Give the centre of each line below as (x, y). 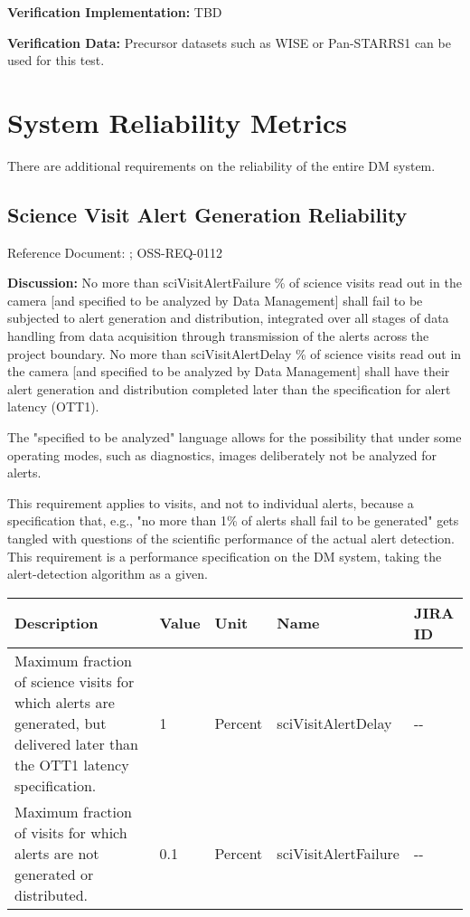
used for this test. (56, 60)
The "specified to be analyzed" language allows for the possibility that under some (235, 437)
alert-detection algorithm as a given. (108, 574)
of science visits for (75, 681)
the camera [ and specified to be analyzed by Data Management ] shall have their (229, 371)
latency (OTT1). (53, 407)
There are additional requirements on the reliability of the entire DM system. (221, 165)
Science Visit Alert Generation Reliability (207, 214)
